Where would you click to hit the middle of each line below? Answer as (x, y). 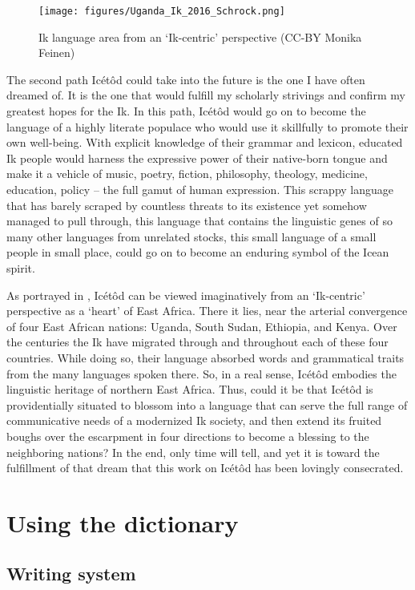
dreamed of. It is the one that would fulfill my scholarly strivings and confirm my (206, 95)
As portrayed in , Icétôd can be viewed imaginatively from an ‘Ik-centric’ (186, 295)
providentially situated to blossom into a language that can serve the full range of (207, 404)
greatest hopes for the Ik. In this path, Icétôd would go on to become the (186, 111)
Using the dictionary (123, 522)
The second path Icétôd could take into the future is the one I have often (186, 79)
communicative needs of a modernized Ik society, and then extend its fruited (194, 420)
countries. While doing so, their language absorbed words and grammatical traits (205, 357)
